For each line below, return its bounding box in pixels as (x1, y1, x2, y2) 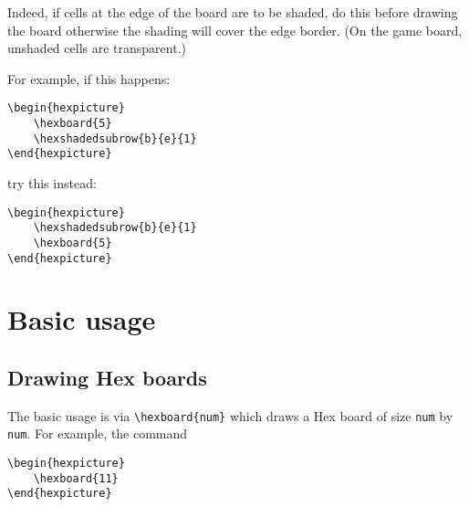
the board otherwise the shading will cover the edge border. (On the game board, (7, 20, 463, 39)
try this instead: (7, 174, 97, 192)
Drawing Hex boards (7, 363, 207, 391)
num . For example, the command (7, 424, 188, 443)
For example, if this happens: (7, 69, 171, 88)
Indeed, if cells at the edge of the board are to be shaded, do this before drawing (7, 3, 458, 21)
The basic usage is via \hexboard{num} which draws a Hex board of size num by (7, 406, 453, 425)
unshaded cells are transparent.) (7, 38, 186, 58)
